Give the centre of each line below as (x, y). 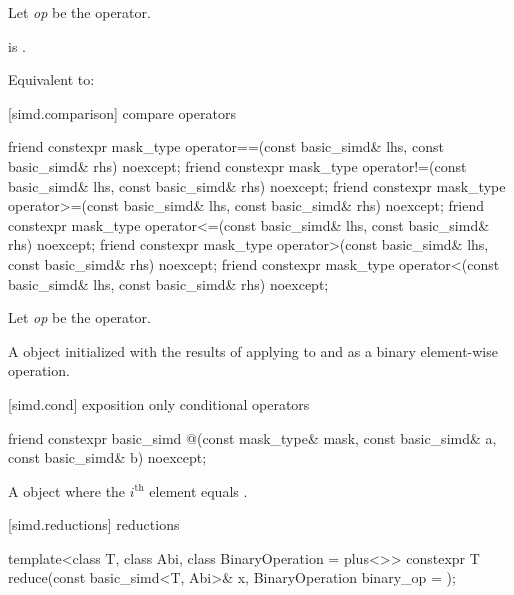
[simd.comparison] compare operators (122, 112)
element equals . (198, 490)
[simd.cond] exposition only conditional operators (159, 403)
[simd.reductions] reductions (94, 524)
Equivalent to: (51, 79)
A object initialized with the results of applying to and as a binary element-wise (253, 350)
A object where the (67, 490)
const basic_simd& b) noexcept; (107, 457)
